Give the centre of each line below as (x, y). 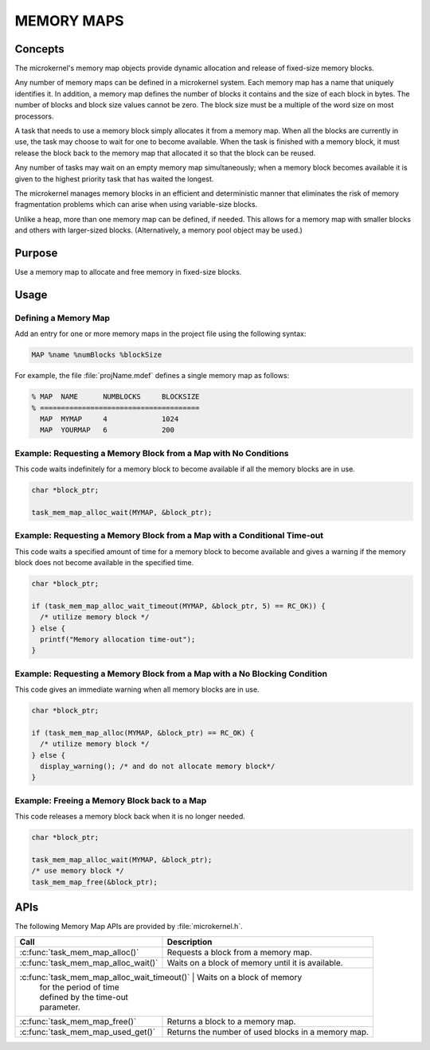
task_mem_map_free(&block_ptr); (95, 882)
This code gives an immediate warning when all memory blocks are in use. (137, 689)
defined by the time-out (84, 997)
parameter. (60, 1007)
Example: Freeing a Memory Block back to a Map (111, 800)
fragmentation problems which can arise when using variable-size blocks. (136, 205)
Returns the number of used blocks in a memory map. (268, 1032)
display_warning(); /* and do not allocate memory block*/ (158, 766)
